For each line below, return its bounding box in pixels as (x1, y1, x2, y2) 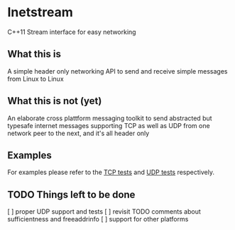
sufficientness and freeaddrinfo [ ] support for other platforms (7, 215, 189, 224)
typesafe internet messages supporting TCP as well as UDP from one (7, 121, 211, 130)
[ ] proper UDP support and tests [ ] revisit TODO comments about (7, 207, 201, 216)
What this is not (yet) (7, 95, 102, 107)
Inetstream (7, 4, 73, 21)
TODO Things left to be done (7, 188, 136, 200)
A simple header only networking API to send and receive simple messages (7, 67, 228, 75)
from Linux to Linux (7, 74, 64, 83)
